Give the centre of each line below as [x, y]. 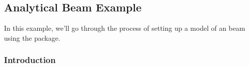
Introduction [30, 60]
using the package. [32, 37]
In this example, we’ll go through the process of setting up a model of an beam [125, 28]
